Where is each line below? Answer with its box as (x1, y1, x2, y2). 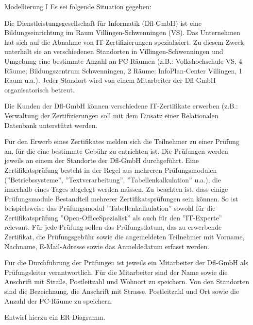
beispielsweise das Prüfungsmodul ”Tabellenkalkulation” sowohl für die (4, 203, 216, 213)
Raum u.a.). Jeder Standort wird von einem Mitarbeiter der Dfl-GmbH (4, 75, 216, 85)
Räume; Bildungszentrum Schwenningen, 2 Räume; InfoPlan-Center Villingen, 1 (4, 65, 242, 75)
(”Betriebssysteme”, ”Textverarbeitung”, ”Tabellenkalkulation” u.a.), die (4, 174, 221, 184)
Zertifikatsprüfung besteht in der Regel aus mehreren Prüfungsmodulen (4, 164, 217, 175)
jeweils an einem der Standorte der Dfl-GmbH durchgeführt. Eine (4, 155, 199, 165)
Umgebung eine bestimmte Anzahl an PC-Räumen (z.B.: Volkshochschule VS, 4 (4, 55, 242, 66)
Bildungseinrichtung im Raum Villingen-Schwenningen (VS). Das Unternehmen (4, 27, 240, 37)
